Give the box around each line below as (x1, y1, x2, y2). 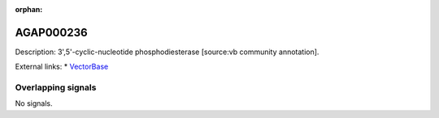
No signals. (15, 99, 53, 108)
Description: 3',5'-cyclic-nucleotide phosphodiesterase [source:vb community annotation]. (15, 47, 319, 57)
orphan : (15, 5, 43, 14)
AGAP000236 (15, 25, 89, 40)
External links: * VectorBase (15, 61, 109, 72)
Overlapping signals (15, 82, 97, 93)
